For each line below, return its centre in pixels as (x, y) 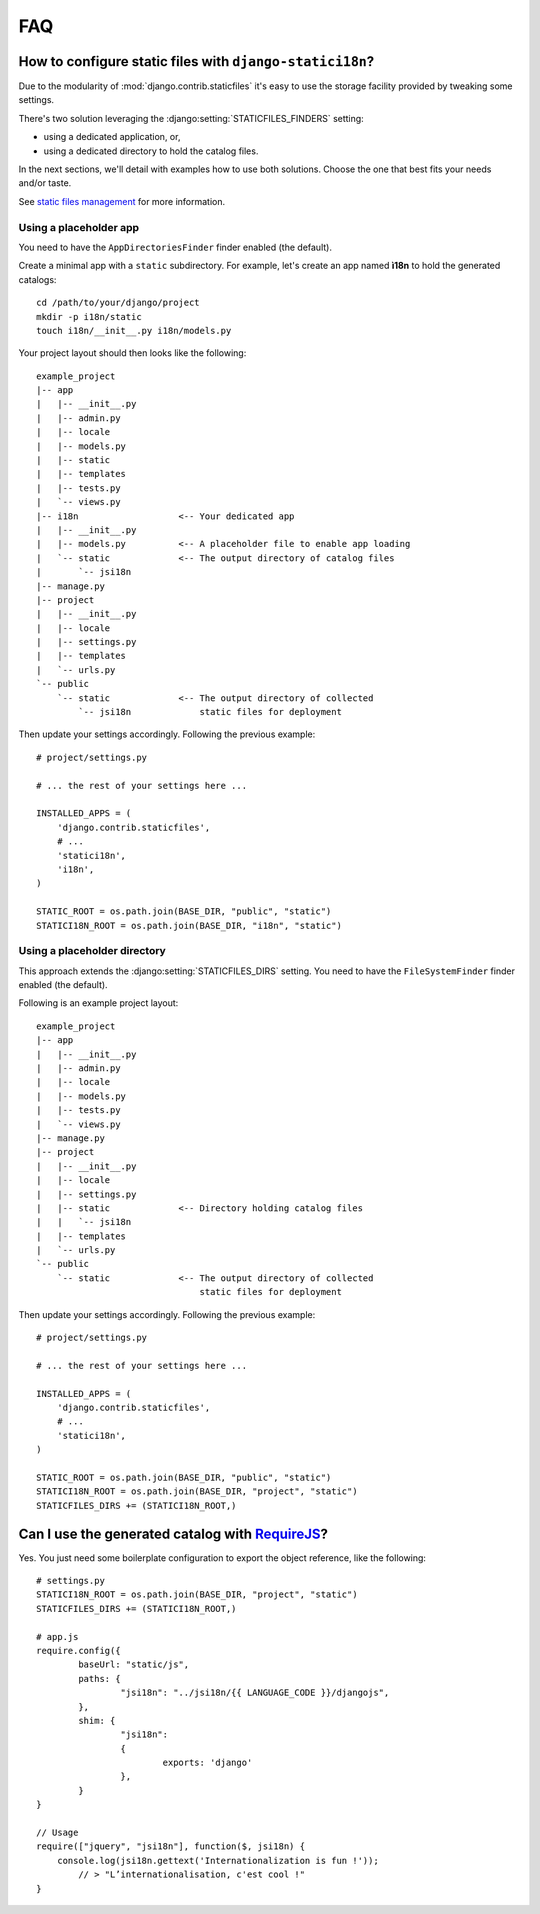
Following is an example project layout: (98, 1003)
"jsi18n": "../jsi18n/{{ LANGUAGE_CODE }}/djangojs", (255, 1693)
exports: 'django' (207, 1763)
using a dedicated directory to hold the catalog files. (151, 151)
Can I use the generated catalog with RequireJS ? (173, 1533)
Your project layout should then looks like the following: (132, 353)
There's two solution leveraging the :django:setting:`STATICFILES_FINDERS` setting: (191, 118)
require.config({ (78, 1650)
